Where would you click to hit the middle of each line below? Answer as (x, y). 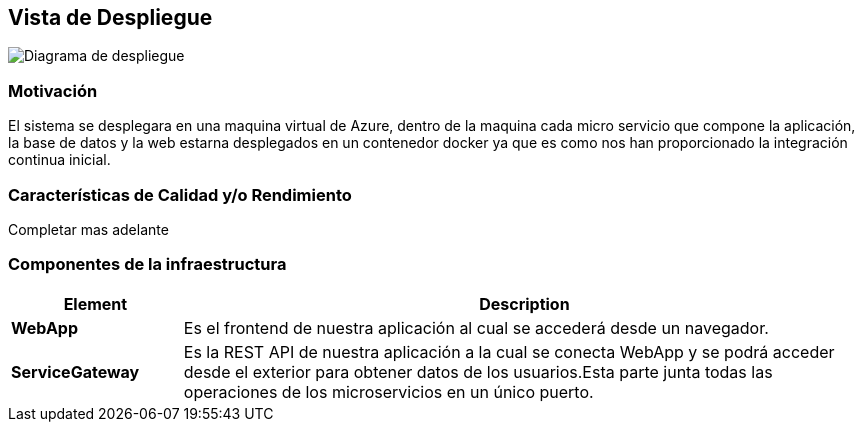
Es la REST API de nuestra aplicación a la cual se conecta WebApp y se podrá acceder (509, 351)
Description (524, 303)
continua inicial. (59, 160)
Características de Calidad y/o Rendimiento (180, 194)
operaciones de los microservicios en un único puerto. (388, 391)
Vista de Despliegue (110, 17)
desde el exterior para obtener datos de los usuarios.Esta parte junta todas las (478, 371)
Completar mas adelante (88, 229)
